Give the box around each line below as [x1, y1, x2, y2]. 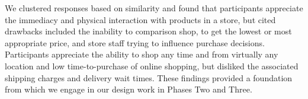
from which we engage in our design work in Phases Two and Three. [5, 83, 252, 95]
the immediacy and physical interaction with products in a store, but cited [5, 13, 276, 25]
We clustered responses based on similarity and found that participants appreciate [5, 2, 303, 14]
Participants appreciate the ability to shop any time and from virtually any [5, 48, 278, 60]
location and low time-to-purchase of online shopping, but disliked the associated [5, 59, 299, 72]
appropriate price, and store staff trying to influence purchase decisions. [5, 36, 265, 49]
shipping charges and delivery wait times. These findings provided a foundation [5, 71, 293, 84]
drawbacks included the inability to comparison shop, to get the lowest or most [5, 25, 292, 37]
